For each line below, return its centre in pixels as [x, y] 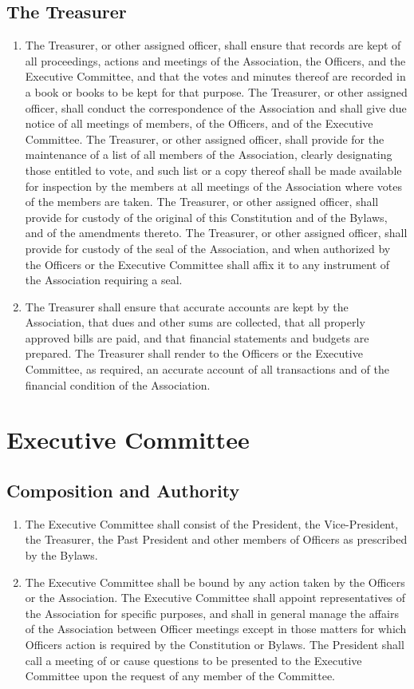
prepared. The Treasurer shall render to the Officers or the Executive [194, 353]
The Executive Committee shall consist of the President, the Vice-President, [212, 523]
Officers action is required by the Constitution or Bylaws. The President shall [215, 644]
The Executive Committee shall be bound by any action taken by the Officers [215, 582]
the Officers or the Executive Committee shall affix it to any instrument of [207, 264]
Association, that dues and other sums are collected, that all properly [195, 322]
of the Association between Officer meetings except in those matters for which [216, 629]
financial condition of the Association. [118, 384]
